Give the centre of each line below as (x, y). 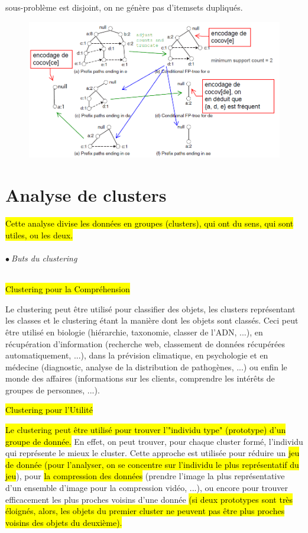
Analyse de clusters (86, 195)
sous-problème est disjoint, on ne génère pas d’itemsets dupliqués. (124, 7)
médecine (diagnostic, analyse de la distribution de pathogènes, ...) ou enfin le (146, 366)
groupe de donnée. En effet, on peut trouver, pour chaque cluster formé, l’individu (154, 441)
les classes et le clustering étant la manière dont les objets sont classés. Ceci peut (152, 320)
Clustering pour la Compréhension (68, 289)
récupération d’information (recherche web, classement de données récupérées (145, 343)
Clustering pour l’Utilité (49, 410)
